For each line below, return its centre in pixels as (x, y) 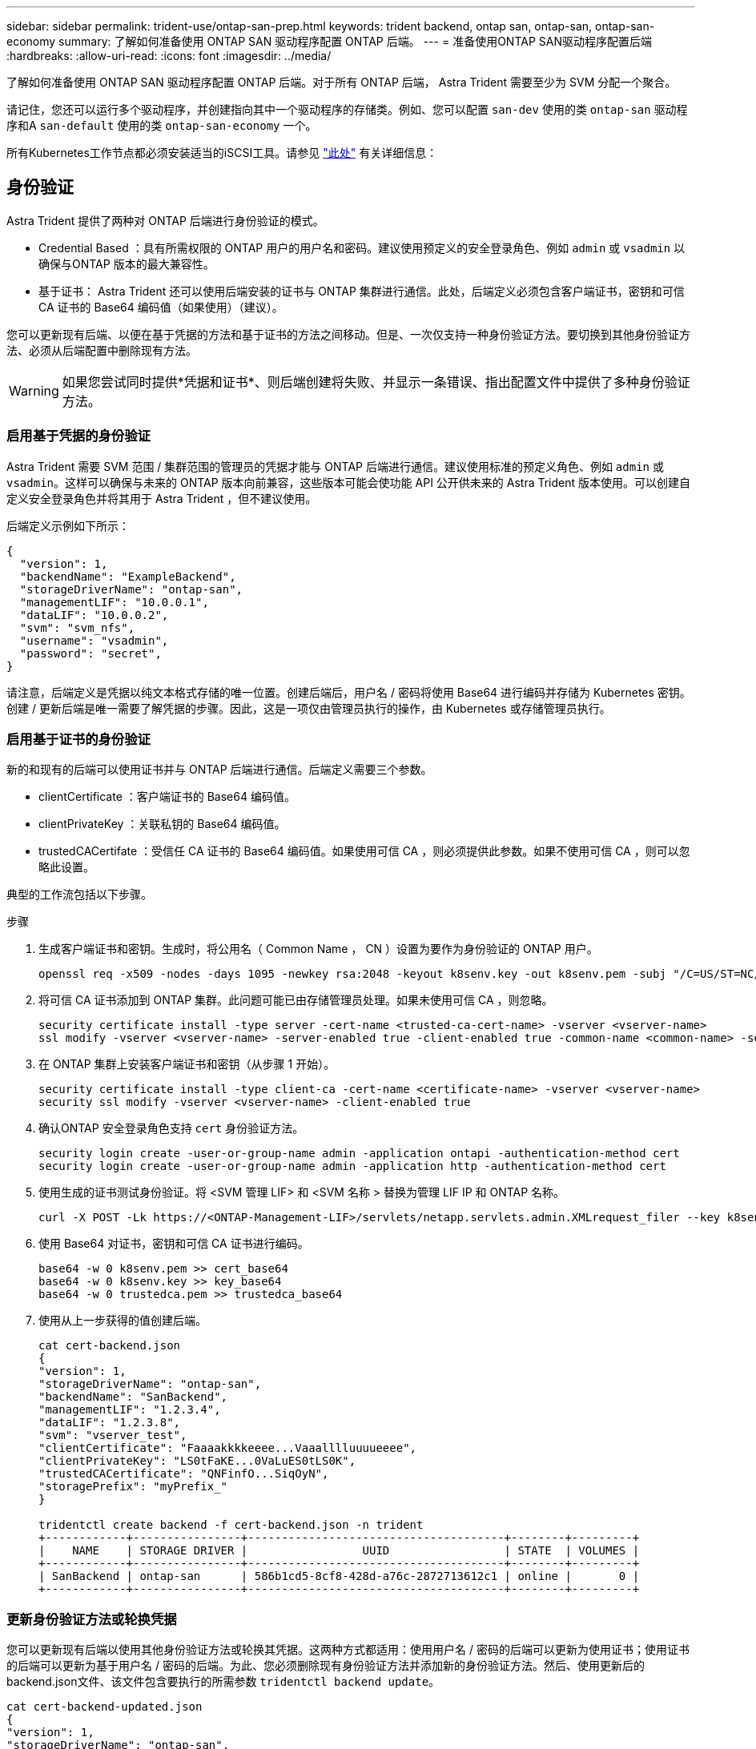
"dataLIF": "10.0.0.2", (94, 615)
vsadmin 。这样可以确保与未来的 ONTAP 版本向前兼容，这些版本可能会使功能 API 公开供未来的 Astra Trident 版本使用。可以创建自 (349, 482)
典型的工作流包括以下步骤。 (79, 895)
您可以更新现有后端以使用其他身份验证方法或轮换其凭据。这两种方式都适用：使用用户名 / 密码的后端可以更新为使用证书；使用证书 (348, 1650)
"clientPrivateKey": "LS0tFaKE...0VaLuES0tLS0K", (197, 1461)
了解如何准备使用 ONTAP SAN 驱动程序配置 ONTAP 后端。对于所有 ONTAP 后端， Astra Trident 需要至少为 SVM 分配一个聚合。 (342, 82)
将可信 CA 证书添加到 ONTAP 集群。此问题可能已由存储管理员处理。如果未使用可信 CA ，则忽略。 (296, 1000)
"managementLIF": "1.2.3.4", (130, 1410)
